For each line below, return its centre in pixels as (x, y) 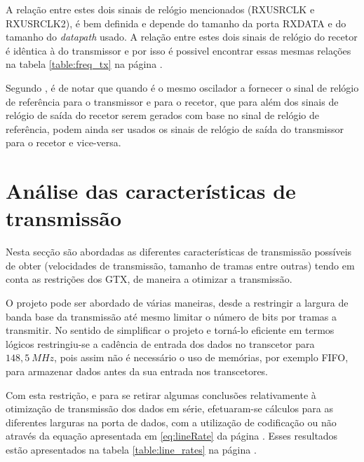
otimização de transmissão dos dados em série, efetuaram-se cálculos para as (170, 408)
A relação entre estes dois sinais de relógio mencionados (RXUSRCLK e (160, 9)
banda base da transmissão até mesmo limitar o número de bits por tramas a (171, 316)
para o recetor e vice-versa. (63, 142)
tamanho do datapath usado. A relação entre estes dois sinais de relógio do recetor (182, 37)
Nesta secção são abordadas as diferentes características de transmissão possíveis (179, 252)
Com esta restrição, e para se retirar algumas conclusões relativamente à (161, 394)
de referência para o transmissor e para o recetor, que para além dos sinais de (172, 101)
